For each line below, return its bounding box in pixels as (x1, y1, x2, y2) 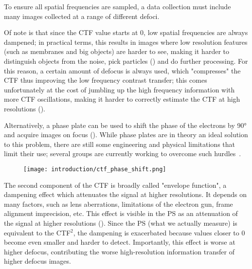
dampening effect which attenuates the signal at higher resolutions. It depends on (4, 189, 247, 199)
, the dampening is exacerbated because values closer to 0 (73, 227, 245, 237)
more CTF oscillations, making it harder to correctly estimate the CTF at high (4, 94, 240, 104)
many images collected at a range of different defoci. (4, 11, 160, 21)
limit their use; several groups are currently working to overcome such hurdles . (4, 148, 241, 159)
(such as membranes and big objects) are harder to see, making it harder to (4, 46, 229, 56)
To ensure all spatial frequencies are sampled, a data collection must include (4, 1, 231, 11)
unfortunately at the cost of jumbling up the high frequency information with (4, 84, 235, 94)
